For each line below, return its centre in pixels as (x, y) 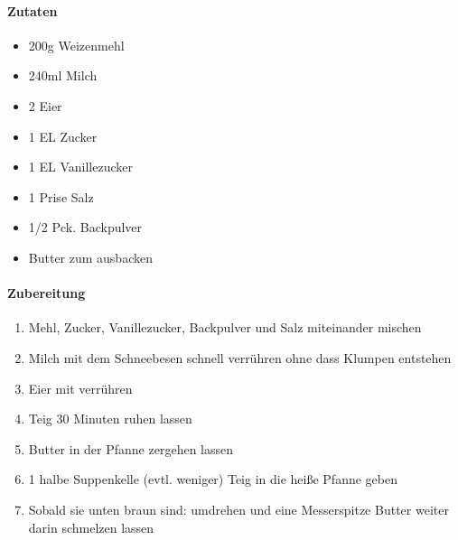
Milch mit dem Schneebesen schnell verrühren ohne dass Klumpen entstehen (240, 357)
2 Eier (45, 105)
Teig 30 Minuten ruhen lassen (110, 419)
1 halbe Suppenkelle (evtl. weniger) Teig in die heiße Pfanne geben (213, 479)
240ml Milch (63, 75)
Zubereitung (47, 293)
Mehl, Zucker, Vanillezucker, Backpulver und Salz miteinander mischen (225, 327)
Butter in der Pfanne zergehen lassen (131, 448)
